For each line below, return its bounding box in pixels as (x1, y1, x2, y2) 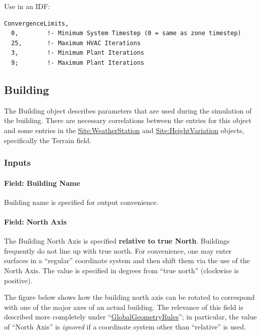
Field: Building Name (4, 177, 80, 188)
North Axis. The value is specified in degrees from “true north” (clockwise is (4, 265, 239, 275)
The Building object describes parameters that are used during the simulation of (4, 105, 252, 116)
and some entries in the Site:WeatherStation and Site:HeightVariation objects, (4, 125, 244, 135)
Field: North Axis (4, 216, 67, 227)
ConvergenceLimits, (4, 20, 69, 27)
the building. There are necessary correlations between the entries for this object (4, 115, 251, 126)
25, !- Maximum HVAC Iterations (11, 39, 141, 47)
